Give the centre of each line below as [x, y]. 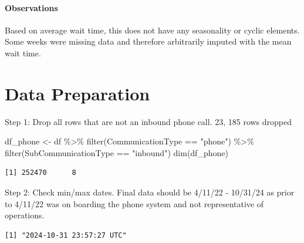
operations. [25, 215]
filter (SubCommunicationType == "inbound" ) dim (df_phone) [116, 152]
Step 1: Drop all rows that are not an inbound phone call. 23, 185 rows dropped [148, 121]
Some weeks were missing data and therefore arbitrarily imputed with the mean [148, 41]
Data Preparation [77, 93]
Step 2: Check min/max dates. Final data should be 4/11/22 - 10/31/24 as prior [150, 192]
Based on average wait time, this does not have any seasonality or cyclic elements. [152, 30]
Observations [31, 7]
